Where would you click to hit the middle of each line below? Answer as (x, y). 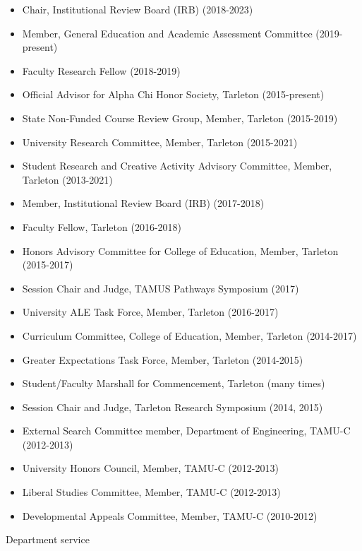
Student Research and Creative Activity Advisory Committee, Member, (177, 166)
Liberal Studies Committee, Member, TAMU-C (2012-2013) (151, 492)
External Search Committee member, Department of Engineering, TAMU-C (186, 431)
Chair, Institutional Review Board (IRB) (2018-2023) (138, 9)
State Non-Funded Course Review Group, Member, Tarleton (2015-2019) (180, 118)
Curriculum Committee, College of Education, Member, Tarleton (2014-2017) (189, 335)
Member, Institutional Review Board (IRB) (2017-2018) (143, 203)
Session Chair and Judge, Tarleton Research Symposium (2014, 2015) (173, 407)
